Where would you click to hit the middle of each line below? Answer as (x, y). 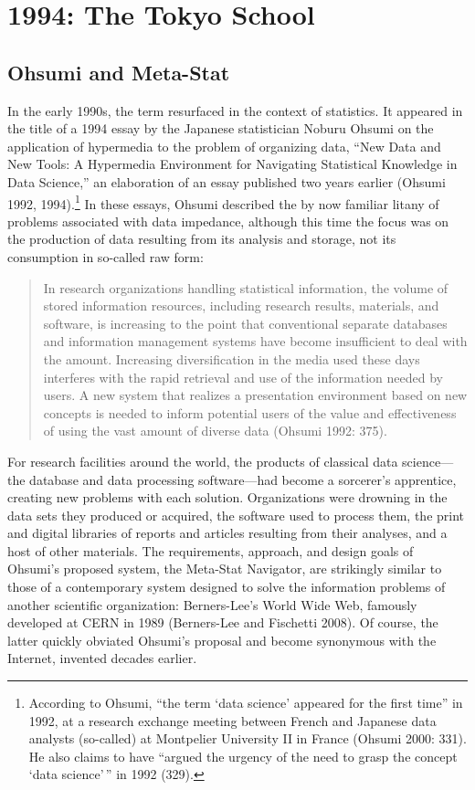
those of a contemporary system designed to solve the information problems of (227, 587)
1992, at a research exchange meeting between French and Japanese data (232, 720)
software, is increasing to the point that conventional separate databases (245, 323)
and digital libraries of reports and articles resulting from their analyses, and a (227, 533)
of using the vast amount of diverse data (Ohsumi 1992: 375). (215, 431)
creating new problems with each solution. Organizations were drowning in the (227, 497)
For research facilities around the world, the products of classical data (203, 461)
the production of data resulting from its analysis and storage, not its (202, 239)
